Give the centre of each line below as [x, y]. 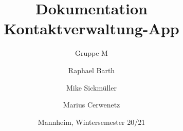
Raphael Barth [91, 70]
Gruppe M [91, 53]
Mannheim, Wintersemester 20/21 [91, 122]
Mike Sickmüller [91, 87]
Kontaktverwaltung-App [91, 28]
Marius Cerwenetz [91, 105]
